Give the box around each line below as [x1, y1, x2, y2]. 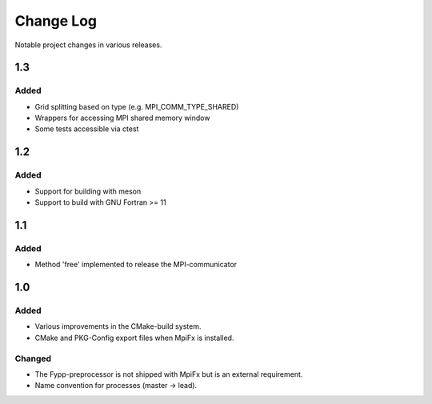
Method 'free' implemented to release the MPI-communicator [34, 260, 238, 270]
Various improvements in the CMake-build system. [34, 322, 202, 331]
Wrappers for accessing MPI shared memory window [34, 113, 210, 123]
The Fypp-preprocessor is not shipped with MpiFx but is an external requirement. [34, 369, 303, 379]
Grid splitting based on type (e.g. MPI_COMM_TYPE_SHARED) [34, 102, 239, 111]
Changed [14, 353, 52, 364]
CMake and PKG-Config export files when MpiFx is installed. [34, 333, 234, 342]
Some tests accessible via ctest [34, 124, 139, 134]
